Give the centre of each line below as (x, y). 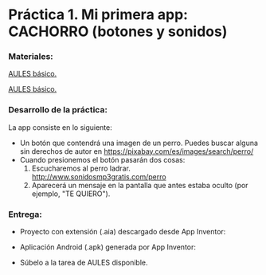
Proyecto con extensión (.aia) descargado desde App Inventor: (123, 232)
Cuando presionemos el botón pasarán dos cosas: (102, 159)
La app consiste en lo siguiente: (61, 127)
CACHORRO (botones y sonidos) (118, 31)
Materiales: (31, 57)
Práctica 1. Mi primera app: (98, 15)
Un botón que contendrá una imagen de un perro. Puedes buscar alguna (139, 143)
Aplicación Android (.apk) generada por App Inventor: (108, 247)
